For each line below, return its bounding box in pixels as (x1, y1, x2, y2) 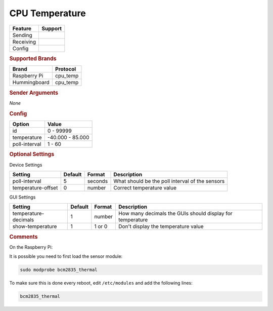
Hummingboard (12, 79, 50, 86)
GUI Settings (9, 194, 36, 200)
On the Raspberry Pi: (9, 244, 53, 250)
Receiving (12, 38, 36, 45)
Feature (12, 25, 32, 32)
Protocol (55, 66, 76, 73)
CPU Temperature (9, 8, 86, 19)
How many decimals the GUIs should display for (118, 210, 233, 217)
